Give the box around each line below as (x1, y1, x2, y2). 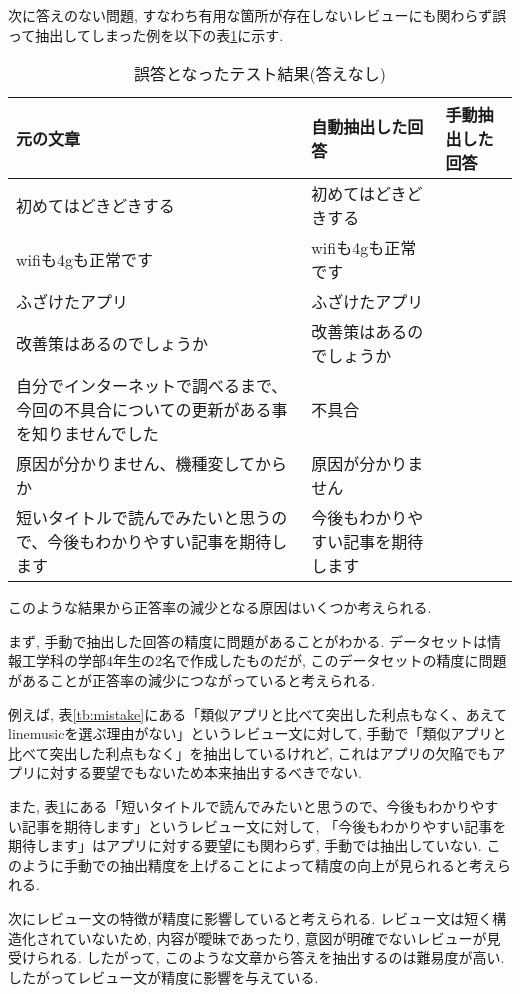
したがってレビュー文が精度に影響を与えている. (8, 966, 319, 987)
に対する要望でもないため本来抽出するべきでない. (35, 762, 362, 783)
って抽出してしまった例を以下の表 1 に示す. (8, 24, 284, 45)
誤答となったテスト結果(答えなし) (134, 62, 386, 86)
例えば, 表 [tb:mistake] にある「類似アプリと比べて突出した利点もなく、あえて (8, 703, 507, 724)
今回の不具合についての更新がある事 (16, 398, 288, 422)
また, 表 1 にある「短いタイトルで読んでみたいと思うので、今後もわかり (8, 795, 471, 816)
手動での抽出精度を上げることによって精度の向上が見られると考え (63, 854, 497, 875)
